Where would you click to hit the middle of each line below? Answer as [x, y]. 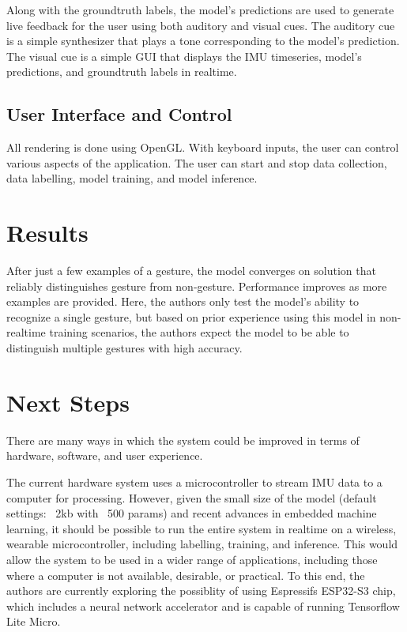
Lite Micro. [34, 621]
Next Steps [68, 402]
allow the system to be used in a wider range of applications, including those [192, 559]
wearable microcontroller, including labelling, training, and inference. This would [202, 544]
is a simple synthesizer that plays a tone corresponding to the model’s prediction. [203, 41]
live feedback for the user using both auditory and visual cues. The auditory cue [201, 25]
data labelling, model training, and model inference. [132, 178]
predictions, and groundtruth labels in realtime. [122, 71]
